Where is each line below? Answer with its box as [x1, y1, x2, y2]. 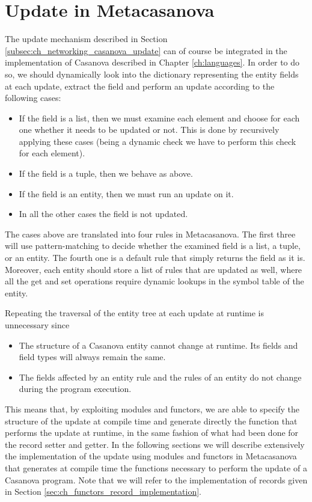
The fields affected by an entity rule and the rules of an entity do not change [19, 370, 302, 383]
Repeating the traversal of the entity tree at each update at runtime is [5, 307, 264, 319]
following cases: [5, 91, 61, 104]
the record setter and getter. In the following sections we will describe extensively [5, 438, 305, 450]
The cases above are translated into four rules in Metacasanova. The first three [5, 227, 296, 240]
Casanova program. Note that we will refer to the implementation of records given [5, 473, 308, 486]
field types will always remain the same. [19, 350, 166, 363]
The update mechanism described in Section [5, 32, 168, 45]
